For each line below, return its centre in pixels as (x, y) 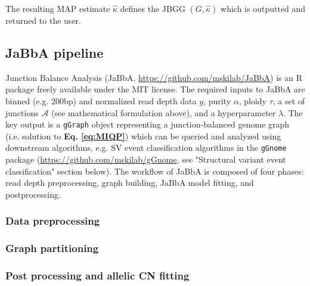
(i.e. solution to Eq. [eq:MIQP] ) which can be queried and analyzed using (143, 136)
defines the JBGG (153, 8)
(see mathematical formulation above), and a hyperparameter (164, 112)
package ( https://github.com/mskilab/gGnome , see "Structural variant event (146, 159)
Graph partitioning (52, 248)
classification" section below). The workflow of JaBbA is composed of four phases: (155, 171)
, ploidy (253, 100)
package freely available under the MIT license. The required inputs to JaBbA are (155, 89)
